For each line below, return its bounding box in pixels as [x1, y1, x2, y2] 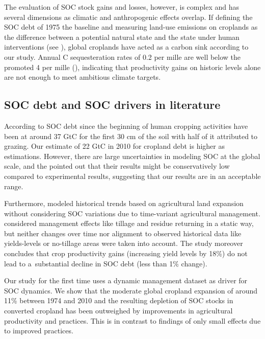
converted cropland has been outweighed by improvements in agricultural [4, 305, 233, 316]
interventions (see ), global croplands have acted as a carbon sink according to [4, 41, 249, 52]
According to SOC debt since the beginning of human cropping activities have [4, 120, 248, 131]
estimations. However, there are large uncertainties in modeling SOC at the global [4, 150, 260, 161]
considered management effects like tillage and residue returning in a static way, [4, 218, 254, 229]
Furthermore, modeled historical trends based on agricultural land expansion [4, 198, 244, 209]
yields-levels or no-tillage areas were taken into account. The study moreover [4, 238, 243, 248]
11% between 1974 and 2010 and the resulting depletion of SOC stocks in [4, 295, 233, 306]
